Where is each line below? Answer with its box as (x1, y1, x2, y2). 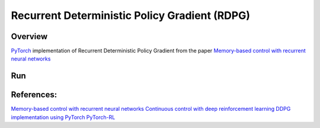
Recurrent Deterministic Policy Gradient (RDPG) (11, 9, 251, 22)
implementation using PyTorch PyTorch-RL (11, 113, 116, 121)
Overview (11, 31, 48, 41)
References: (11, 89, 57, 100)
